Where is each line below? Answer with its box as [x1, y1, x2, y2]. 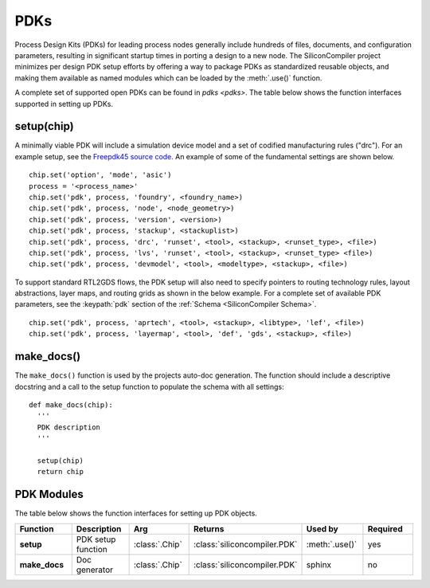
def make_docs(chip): [29, 400, 113, 410]
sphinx [306, 559, 332, 570]
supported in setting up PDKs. [14, 99, 113, 108]
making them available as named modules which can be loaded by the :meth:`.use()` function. [14, 73, 322, 83]
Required [367, 523, 403, 534]
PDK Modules [14, 488, 84, 501]
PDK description [37, 422, 101, 432]
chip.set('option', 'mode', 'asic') [29, 171, 172, 179]
